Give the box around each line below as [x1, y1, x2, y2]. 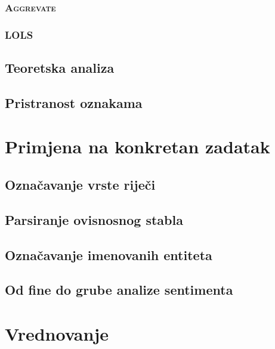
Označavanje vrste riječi [5, 175, 156, 194]
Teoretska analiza [5, 58, 115, 77]
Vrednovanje [5, 321, 109, 345]
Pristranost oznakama [5, 93, 143, 112]
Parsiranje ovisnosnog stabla [5, 210, 183, 228]
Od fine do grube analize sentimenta [5, 280, 233, 299]
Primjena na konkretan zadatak [5, 134, 270, 159]
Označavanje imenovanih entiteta [5, 245, 212, 264]
